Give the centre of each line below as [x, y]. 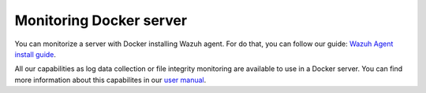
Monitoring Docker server [101, 20]
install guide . [35, 54]
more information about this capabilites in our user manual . [110, 80]
